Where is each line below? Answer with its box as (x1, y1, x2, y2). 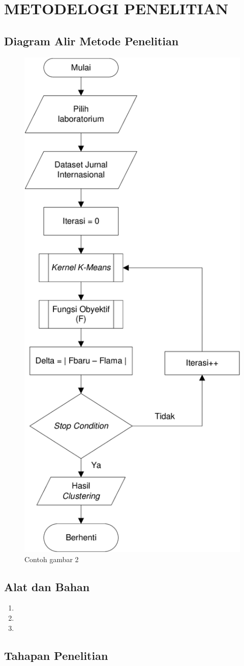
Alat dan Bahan (4, 578, 90, 594)
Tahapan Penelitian (4, 647, 108, 663)
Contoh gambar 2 (24, 553, 79, 564)
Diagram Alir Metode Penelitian (4, 33, 179, 48)
